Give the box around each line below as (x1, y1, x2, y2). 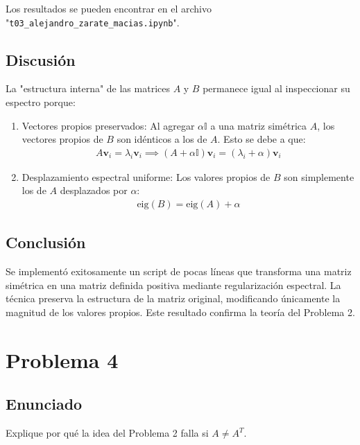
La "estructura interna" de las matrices (6, 81, 170, 96)
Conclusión (6, 232, 86, 253)
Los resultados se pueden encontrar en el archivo (6, 1, 212, 15)
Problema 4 (6, 345, 119, 374)
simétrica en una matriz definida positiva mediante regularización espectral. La (6, 277, 341, 292)
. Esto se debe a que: (217, 132, 306, 146)
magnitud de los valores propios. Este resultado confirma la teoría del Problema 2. (6, 305, 355, 320)
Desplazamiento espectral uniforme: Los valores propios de (22, 169, 271, 184)
